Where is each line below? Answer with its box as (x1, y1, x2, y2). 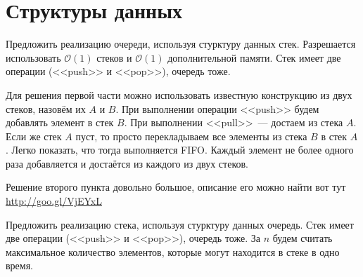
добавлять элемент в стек (6, 115, 114, 130)
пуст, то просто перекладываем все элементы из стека (75, 128, 307, 143)
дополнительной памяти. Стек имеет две (167, 50, 341, 65)
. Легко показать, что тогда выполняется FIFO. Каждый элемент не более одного (6, 142, 354, 157)
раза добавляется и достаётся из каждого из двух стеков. (6, 156, 248, 170)
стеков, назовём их (6, 101, 86, 116)
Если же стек (6, 128, 62, 143)
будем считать (272, 231, 333, 245)
